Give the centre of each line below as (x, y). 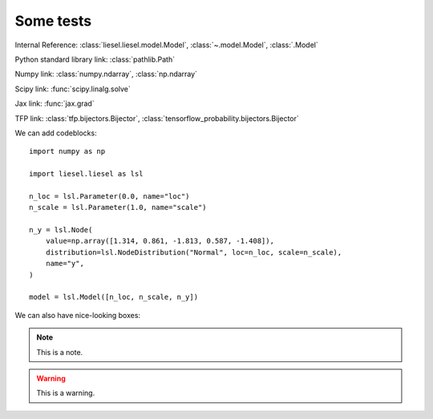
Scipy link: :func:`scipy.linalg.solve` (73, 89)
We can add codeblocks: (56, 133)
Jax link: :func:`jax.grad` (55, 103)
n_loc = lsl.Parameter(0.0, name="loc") (109, 196)
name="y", (65, 264)
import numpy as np (67, 151)
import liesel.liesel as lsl (86, 174)
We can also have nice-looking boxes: (77, 315)
